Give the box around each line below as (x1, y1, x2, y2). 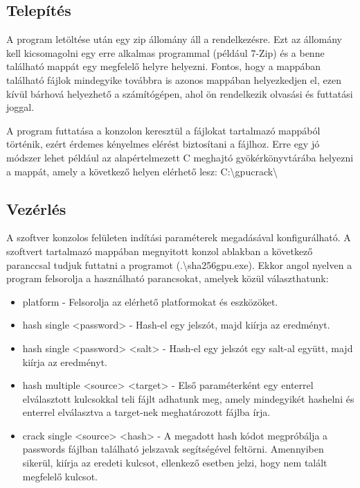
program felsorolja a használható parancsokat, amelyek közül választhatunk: (6, 271, 329, 286)
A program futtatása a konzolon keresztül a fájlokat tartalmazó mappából (6, 123, 321, 137)
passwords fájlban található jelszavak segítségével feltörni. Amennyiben (22, 442, 324, 456)
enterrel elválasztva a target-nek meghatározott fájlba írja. (22, 405, 271, 419)
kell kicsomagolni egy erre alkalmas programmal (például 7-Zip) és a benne (6, 45, 325, 60)
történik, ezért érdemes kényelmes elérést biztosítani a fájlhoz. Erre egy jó (6, 137, 320, 151)
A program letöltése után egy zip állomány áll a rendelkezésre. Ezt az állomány (6, 32, 343, 46)
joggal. (6, 100, 35, 114)
